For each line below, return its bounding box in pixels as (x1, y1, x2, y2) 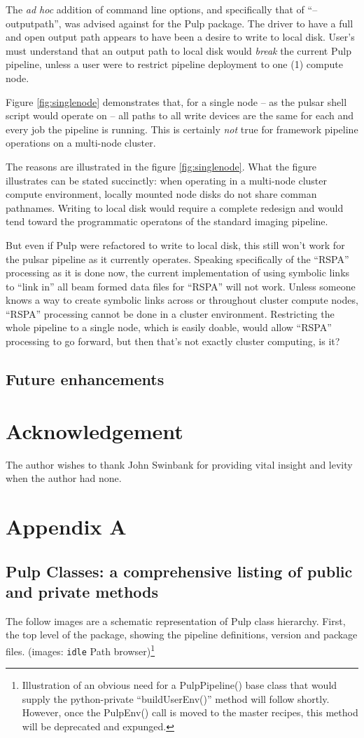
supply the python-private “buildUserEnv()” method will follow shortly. (22, 691, 330, 706)
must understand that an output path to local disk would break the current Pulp (6, 43, 351, 58)
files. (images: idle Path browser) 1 (6, 641, 155, 658)
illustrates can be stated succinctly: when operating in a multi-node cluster (6, 173, 328, 187)
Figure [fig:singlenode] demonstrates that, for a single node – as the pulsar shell (6, 94, 347, 109)
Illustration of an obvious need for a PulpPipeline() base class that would (22, 678, 337, 692)
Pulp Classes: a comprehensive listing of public (6, 560, 353, 582)
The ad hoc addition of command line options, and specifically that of (6, 2, 304, 16)
